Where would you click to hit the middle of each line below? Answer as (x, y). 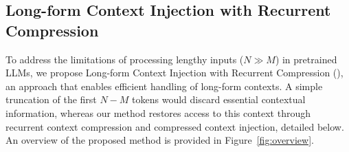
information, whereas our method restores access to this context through (158, 112)
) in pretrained (306, 59)
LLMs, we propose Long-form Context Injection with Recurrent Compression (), (174, 73)
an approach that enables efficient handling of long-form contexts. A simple (164, 86)
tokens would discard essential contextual (219, 99)
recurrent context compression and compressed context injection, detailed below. (175, 126)
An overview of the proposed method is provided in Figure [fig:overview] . (160, 140)
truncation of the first (51, 99)
